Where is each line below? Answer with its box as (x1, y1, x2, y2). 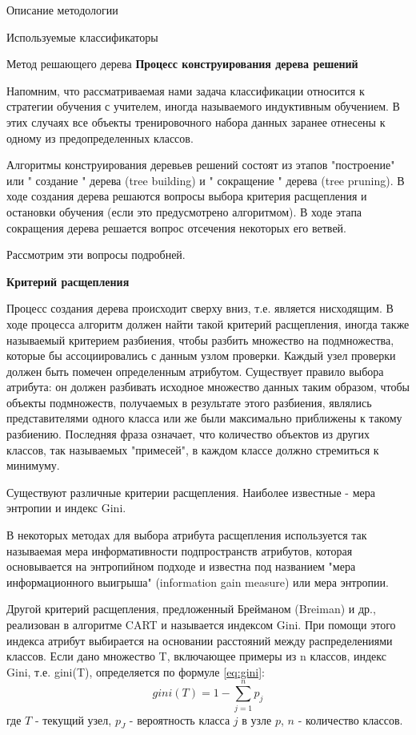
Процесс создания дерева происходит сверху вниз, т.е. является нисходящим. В (6, 300, 394, 317)
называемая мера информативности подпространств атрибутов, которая (6, 542, 353, 559)
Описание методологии (6, 2, 118, 18)
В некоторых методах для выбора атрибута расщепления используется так (6, 527, 367, 543)
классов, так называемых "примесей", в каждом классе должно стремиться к (6, 441, 379, 458)
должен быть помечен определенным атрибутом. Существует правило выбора (6, 362, 384, 379)
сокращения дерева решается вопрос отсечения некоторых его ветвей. (6, 219, 346, 236)
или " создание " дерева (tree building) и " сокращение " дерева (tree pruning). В (6, 172, 405, 188)
